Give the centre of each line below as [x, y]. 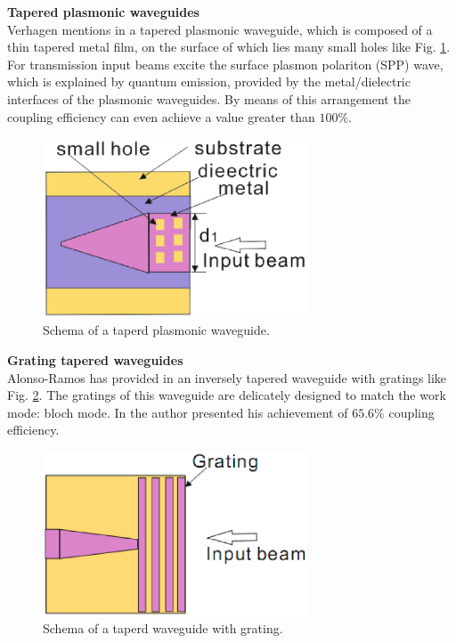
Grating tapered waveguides [95, 360]
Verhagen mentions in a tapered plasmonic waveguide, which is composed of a [220, 29]
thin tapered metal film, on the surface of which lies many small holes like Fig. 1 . [229, 47]
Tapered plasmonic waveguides [103, 12]
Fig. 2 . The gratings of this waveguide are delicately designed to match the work [227, 395]
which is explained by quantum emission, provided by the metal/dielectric [209, 81]
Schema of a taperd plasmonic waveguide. [156, 330]
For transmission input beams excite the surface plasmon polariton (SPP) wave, [225, 64]
